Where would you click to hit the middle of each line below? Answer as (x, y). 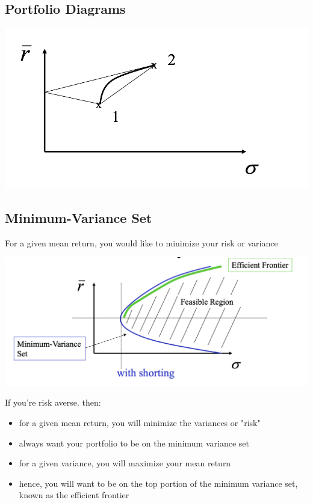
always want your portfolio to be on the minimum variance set (134, 443)
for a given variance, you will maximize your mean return (125, 463)
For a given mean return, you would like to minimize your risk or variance (141, 242)
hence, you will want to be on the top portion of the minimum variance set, (158, 483)
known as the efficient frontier (74, 495)
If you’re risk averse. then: (53, 402)
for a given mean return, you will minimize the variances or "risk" (140, 422)
